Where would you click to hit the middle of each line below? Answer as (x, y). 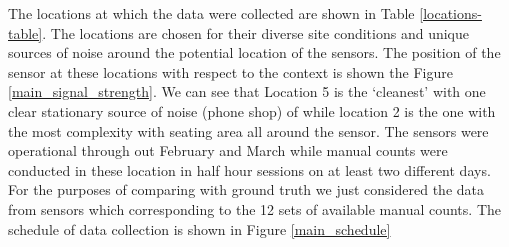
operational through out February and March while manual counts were (228, 150)
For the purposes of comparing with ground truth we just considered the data (246, 189)
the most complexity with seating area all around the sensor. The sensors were (248, 130)
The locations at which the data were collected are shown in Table (211, 13)
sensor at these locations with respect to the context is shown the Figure (230, 71)
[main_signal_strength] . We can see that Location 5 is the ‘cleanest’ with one (247, 91)
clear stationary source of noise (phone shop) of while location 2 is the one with (252, 110)
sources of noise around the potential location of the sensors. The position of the (254, 52)
